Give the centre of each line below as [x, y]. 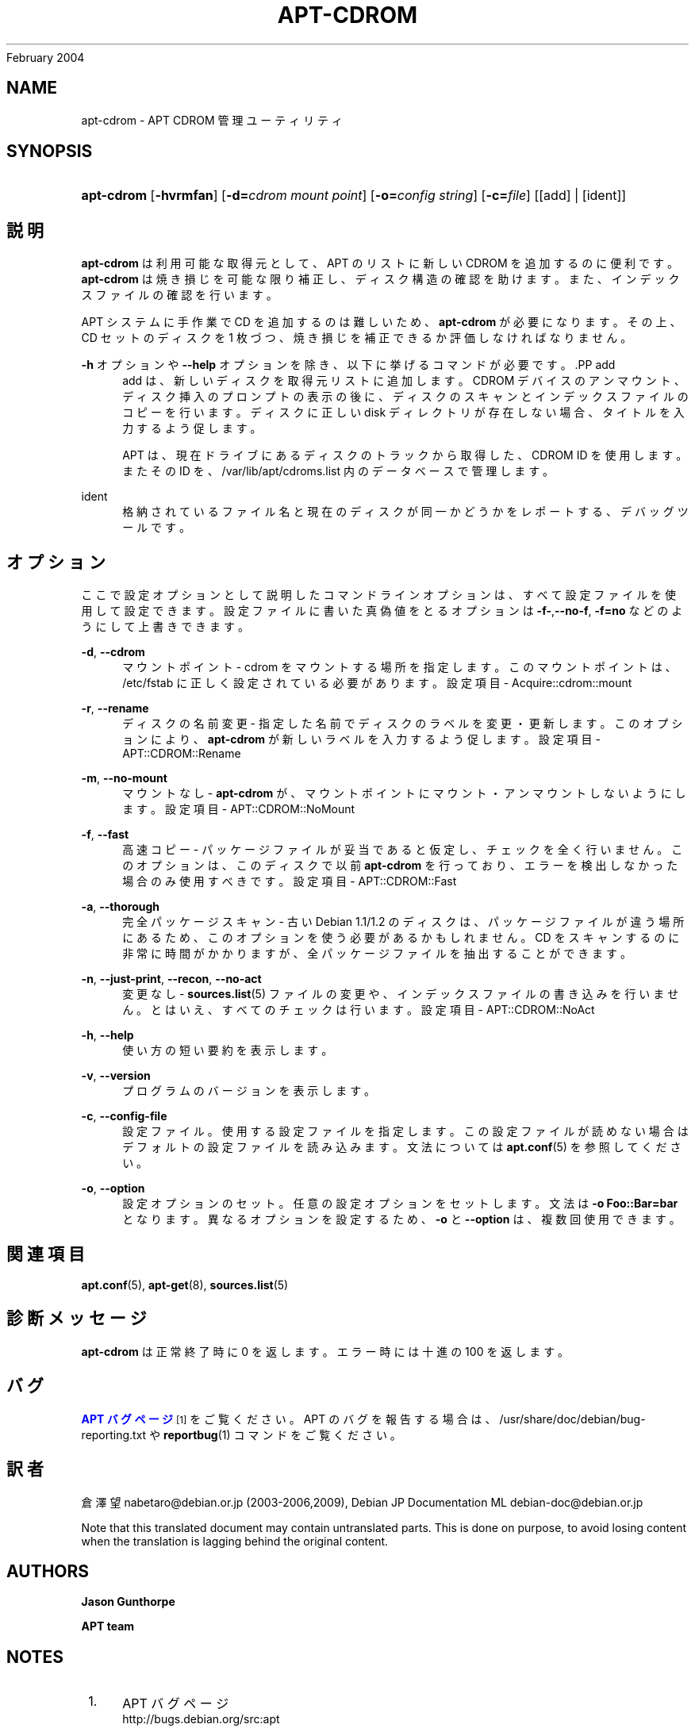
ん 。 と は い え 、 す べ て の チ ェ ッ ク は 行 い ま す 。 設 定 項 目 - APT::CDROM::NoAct [359, 1010]
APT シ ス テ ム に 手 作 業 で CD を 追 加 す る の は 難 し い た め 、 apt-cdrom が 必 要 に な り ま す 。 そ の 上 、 [381, 322]
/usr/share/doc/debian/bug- [572, 1419]
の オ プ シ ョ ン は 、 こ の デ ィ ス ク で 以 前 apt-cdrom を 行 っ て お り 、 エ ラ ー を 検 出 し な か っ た [400, 866]
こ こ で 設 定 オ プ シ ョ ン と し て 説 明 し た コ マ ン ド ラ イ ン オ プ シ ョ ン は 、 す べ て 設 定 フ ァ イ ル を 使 [379, 595]
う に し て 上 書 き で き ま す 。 [165, 627]
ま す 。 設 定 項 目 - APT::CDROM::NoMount [239, 809]
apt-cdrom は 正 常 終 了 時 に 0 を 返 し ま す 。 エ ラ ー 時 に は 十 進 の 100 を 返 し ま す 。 [325, 1351]
